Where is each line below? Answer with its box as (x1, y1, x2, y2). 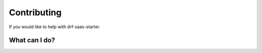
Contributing (9, 7, 62, 18)
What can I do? (9, 36, 55, 44)
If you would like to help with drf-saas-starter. (9, 24, 100, 30)
